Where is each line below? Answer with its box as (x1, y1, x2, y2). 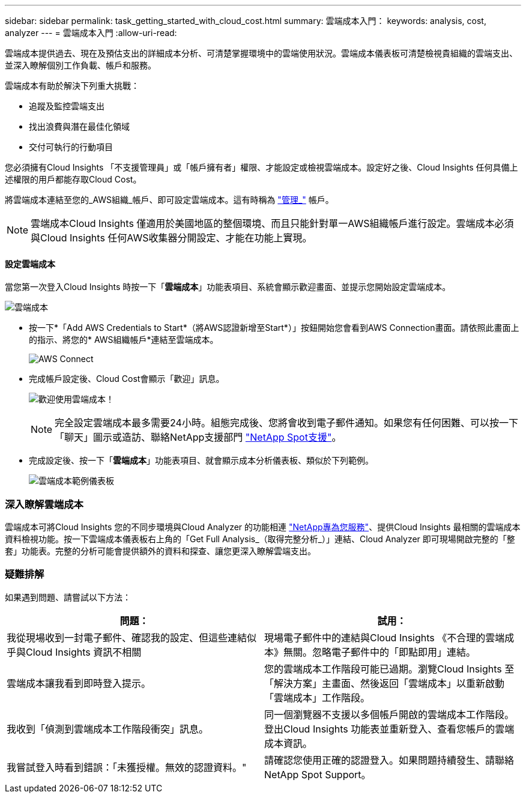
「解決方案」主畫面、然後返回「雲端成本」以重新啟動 (264, 677, 505, 689)
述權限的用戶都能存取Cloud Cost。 (5, 174, 142, 184)
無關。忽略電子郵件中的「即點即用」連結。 (283, 645, 476, 658)
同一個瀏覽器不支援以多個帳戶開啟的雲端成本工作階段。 (264, 708, 515, 721)
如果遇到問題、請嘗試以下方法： (5, 591, 131, 602)
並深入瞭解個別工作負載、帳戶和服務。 (5, 60, 156, 70)
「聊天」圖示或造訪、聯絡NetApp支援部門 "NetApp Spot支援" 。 (55, 431, 342, 444)
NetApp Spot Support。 (264, 768, 371, 781)
